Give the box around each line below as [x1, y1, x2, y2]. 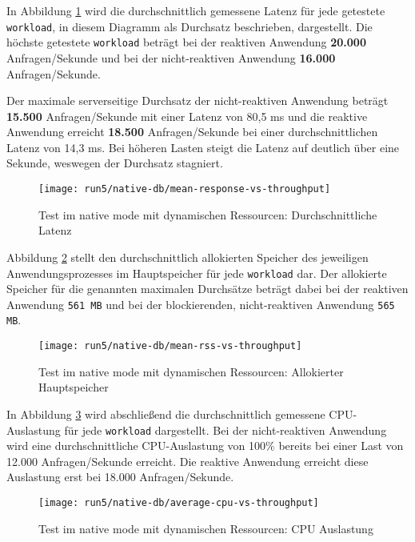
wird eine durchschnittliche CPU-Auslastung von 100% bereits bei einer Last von [6, 437, 404, 454]
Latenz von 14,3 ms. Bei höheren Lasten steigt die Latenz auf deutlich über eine [6, 139, 400, 155]
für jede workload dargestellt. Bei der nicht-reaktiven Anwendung [64, 421, 387, 438]
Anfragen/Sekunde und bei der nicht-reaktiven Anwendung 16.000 [6, 49, 336, 66]
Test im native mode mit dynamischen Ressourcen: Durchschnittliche [38, 206, 377, 223]
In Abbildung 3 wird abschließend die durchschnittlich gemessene [6, 405, 325, 422]
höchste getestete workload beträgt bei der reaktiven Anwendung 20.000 [6, 34, 366, 50]
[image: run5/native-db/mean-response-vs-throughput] [38, 183, 331, 195]
